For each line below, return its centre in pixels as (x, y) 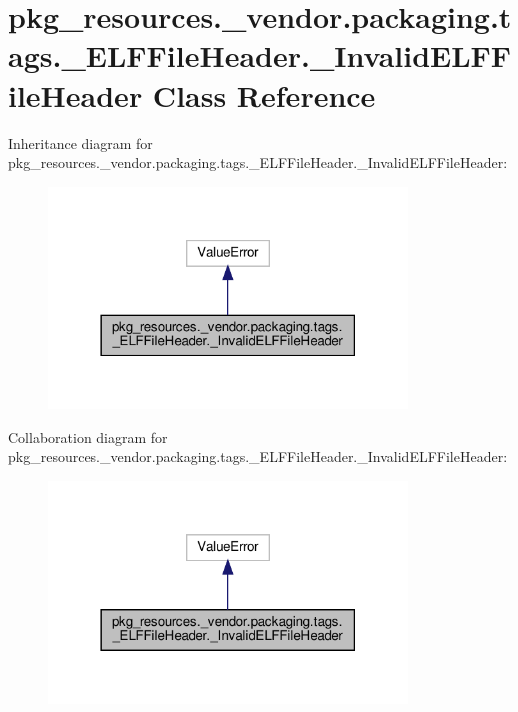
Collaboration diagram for (88, 436)
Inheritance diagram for (80, 142)
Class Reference (264, 94)
